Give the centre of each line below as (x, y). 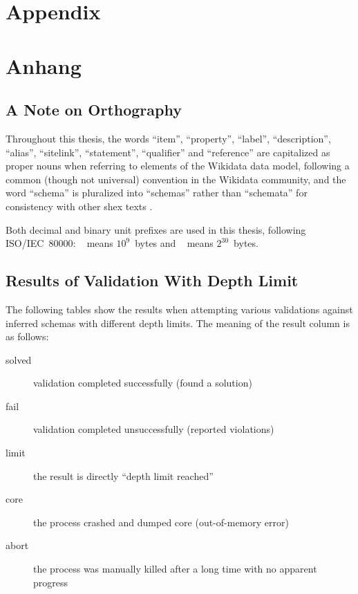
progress (51, 582)
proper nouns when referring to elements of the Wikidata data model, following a (178, 166)
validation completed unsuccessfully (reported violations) (154, 429)
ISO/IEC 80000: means (59, 243)
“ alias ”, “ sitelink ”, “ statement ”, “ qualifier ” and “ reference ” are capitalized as (168, 152)
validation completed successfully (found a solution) (143, 383)
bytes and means (174, 243)
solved (19, 359)
